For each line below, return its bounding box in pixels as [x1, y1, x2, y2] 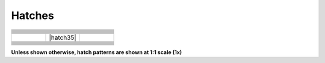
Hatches [11, 9, 54, 22]
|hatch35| [49, 33, 76, 42]
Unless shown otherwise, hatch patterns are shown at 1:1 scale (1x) [11, 48, 182, 56]
